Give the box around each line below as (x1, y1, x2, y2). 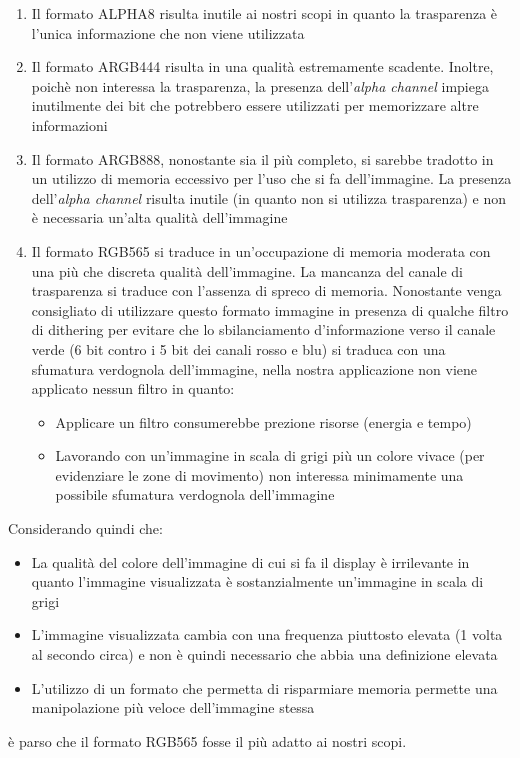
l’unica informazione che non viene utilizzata (31, 22, 305, 43)
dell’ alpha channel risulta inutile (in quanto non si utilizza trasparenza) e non (31, 187, 506, 208)
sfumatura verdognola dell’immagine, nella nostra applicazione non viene (31, 358, 477, 379)
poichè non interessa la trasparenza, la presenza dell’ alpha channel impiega (31, 75, 489, 96)
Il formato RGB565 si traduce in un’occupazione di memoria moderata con (31, 240, 491, 261)
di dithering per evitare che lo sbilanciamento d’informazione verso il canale (31, 319, 496, 340)
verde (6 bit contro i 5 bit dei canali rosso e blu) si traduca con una (31, 338, 446, 359)
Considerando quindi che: (8, 518, 163, 539)
